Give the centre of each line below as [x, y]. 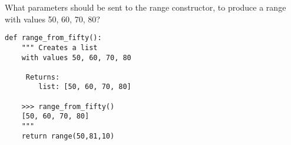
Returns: [43, 77]
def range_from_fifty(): [53, 38]
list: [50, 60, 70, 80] [85, 87]
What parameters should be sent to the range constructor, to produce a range [145, 7]
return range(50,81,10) [68, 136]
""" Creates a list [59, 47]
